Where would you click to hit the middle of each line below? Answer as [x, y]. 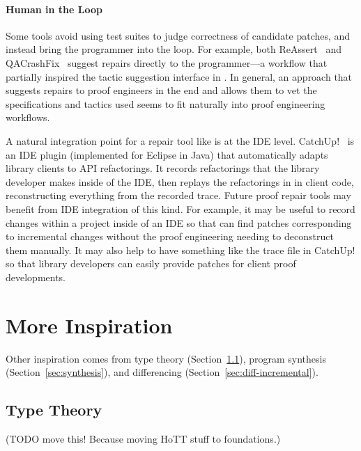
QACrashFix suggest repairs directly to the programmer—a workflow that [167, 62]
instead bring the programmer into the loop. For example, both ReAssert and [174, 49]
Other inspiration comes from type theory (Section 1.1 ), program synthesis [166, 358]
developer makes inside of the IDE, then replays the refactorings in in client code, [180, 181]
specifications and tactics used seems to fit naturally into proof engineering [166, 103]
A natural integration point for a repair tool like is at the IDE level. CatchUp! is [180, 140]
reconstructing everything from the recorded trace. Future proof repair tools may [178, 195]
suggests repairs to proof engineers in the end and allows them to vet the [161, 90]
